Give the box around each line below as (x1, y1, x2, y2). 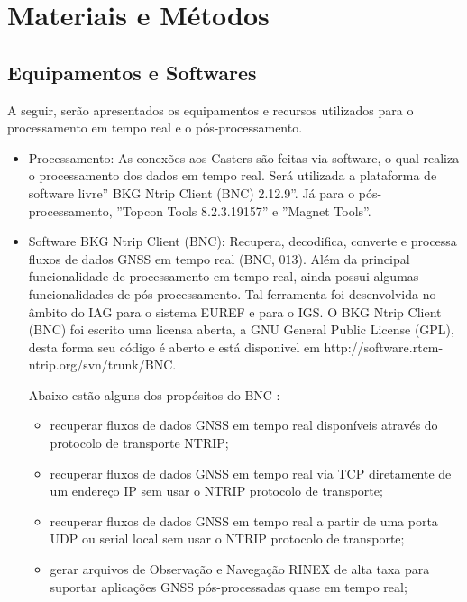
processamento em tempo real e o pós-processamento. (7, 118, 303, 137)
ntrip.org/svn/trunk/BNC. (28, 355, 177, 374)
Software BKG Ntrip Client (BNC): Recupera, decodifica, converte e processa (28, 232, 457, 251)
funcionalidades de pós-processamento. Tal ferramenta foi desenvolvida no (28, 284, 436, 303)
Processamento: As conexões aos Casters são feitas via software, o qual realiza (28, 148, 460, 167)
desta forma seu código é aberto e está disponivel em (28, 337, 320, 356)
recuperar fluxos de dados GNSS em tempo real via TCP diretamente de (50, 463, 452, 482)
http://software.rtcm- (324, 337, 444, 356)
